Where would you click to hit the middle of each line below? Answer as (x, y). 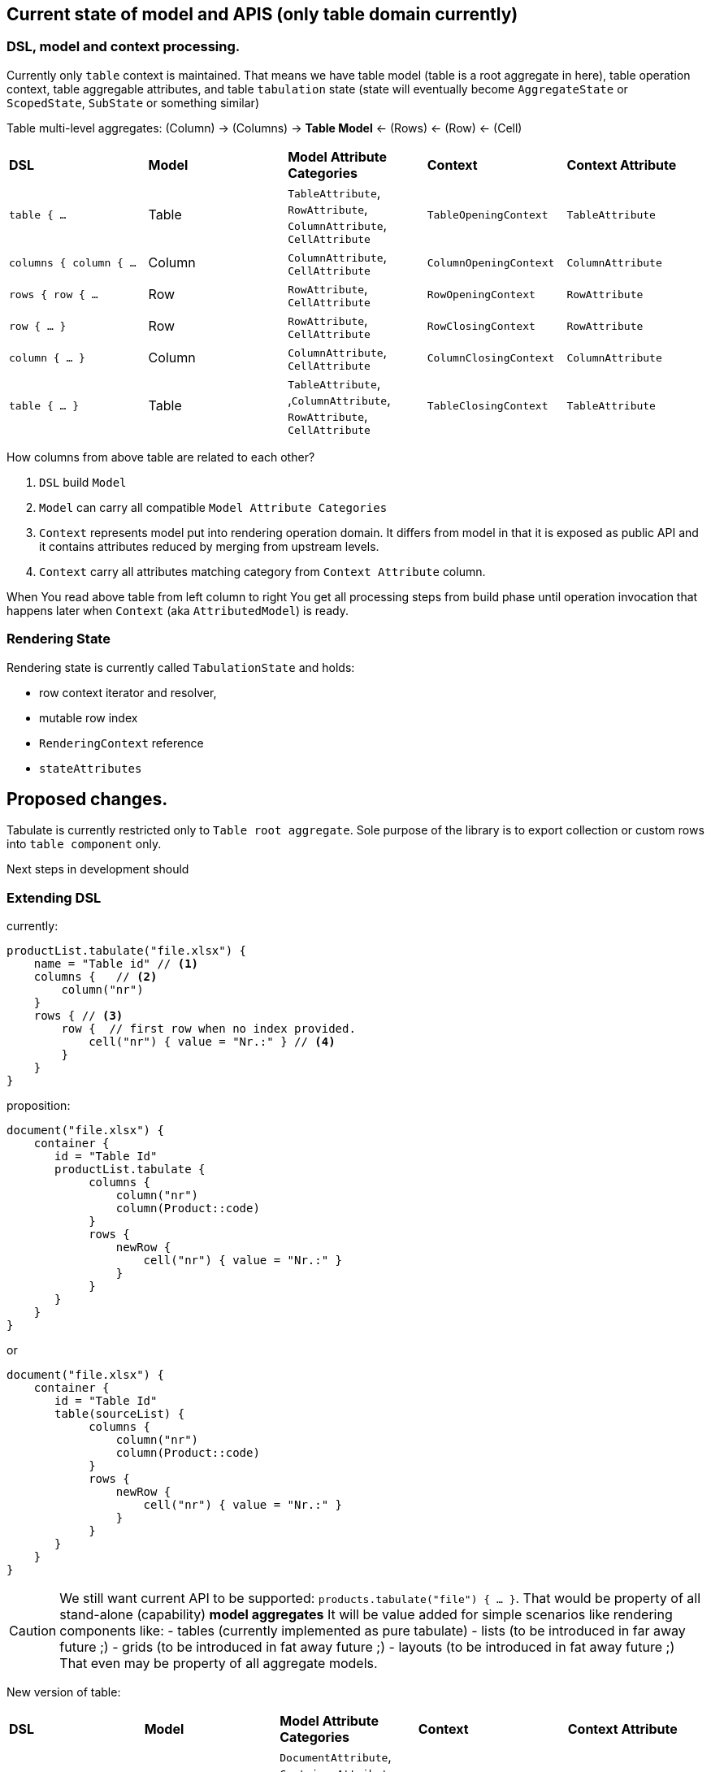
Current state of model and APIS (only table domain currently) (262, 14)
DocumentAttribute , (336, 1757)
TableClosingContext (488, 405)
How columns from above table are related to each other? (161, 457)
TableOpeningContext (488, 214)
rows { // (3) (78, 1016)
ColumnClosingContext (491, 357)
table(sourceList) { (120, 1414)
